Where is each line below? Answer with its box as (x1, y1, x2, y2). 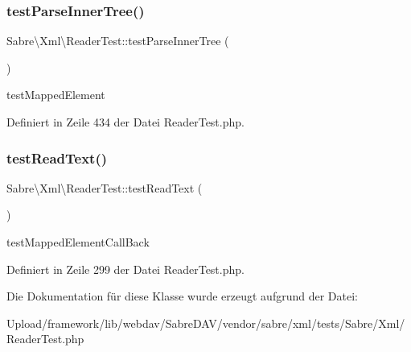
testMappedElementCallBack (6, 234, 150, 250)
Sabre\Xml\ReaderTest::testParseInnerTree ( (6, 32, 229, 49)
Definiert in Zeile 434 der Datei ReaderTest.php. (6, 114, 245, 130)
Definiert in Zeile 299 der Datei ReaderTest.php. (6, 260, 245, 277)
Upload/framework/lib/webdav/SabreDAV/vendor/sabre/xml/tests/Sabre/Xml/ (6, 314, 405, 331)
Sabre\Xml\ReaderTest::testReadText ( (6, 179, 203, 196)
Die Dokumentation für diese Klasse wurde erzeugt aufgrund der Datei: (6, 288, 358, 304)
